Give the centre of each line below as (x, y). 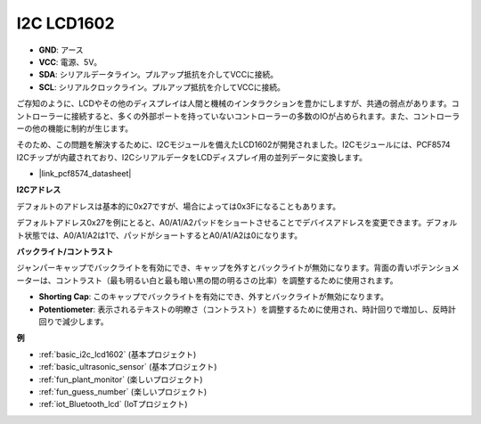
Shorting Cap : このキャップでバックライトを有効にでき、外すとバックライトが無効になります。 (214, 297)
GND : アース (61, 50)
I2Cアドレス (39, 190)
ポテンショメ (436, 268)
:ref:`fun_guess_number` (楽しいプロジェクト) (123, 391)
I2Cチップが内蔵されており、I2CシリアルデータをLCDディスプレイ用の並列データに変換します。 (192, 157)
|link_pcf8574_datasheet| (85, 174)
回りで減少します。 (73, 322)
